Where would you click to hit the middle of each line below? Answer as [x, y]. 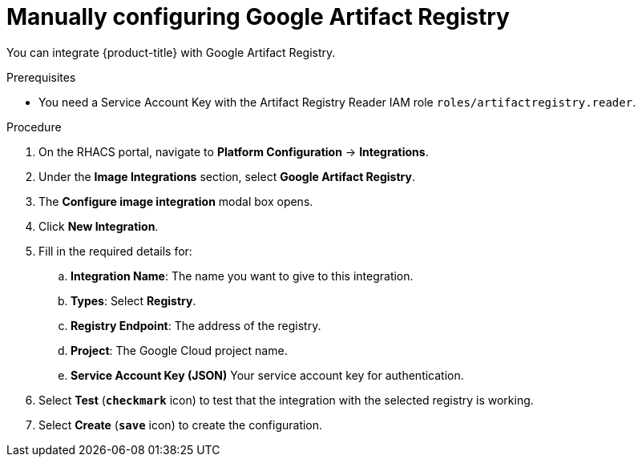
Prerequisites [41, 77]
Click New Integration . [99, 226]
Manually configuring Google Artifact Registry [258, 17]
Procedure [34, 127]
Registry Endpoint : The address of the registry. [196, 325]
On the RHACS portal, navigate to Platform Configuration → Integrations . [234, 151]
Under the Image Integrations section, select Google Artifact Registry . [227, 176]
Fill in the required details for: [115, 251]
